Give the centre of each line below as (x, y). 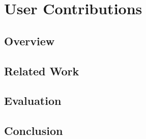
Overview (30, 40)
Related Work (42, 71)
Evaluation (33, 101)
